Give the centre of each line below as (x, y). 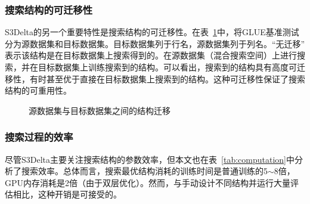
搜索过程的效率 (39, 137)
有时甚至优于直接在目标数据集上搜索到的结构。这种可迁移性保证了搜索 (167, 78)
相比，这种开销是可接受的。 (67, 194)
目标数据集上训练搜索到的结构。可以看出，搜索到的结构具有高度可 (167, 67)
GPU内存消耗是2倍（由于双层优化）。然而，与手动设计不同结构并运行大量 (148, 182)
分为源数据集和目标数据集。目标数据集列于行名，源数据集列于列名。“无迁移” (155, 43)
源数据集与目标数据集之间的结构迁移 (100, 110)
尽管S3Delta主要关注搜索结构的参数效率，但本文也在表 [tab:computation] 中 (150, 159)
